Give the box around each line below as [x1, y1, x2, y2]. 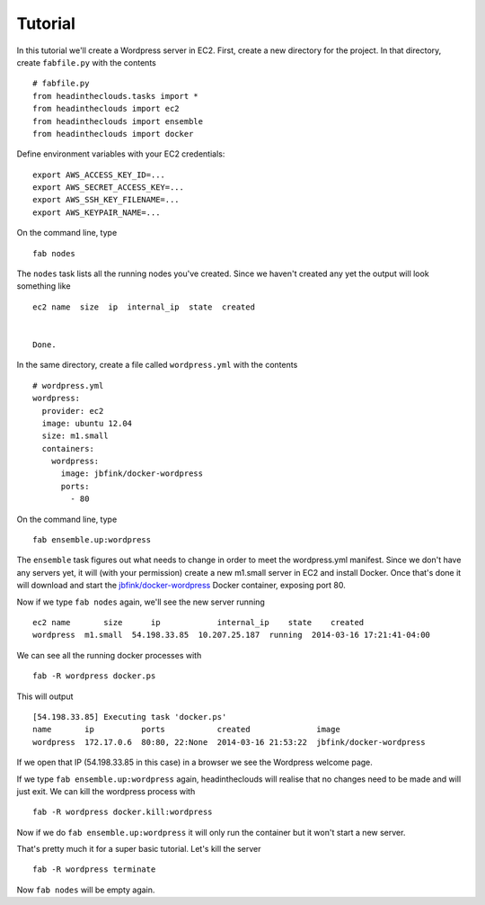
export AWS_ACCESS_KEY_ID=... [32, 169, 166, 180]
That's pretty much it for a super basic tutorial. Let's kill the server [16, 844, 261, 855]
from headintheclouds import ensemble [32, 116, 204, 126]
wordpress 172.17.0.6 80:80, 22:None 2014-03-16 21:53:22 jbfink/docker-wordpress [32, 737, 426, 747]
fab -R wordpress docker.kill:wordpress [32, 807, 213, 818]
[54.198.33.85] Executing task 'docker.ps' [32, 712, 227, 721]
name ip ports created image [32, 724, 340, 735]
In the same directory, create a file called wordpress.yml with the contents [16, 360, 298, 371]
